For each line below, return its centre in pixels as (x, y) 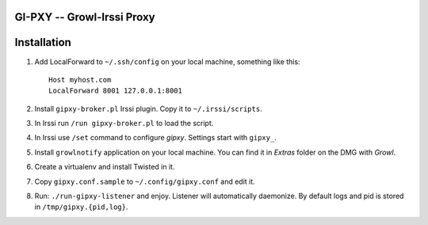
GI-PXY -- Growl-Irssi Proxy (85, 17)
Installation (43, 42)
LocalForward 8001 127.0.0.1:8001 (115, 91)
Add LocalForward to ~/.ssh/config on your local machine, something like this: (167, 61)
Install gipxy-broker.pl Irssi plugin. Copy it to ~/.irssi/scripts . (148, 109)
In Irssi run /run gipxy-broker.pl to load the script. (124, 124)
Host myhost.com (80, 80)
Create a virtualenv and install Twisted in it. (105, 167)
